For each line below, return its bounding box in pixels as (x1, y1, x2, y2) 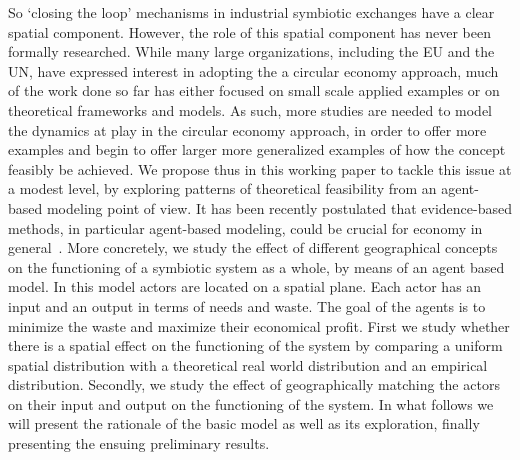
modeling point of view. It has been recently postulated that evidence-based (46, 197, 512, 218)
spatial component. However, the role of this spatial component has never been (8, 21, 492, 42)
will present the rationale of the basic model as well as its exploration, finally (8, 413, 480, 434)
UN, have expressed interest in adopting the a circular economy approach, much (8, 60, 499, 81)
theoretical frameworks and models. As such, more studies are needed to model (8, 99, 492, 120)
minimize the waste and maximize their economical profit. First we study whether (8, 315, 510, 336)
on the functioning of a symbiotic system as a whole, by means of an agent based (8, 256, 505, 277)
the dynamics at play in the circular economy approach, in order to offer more (8, 119, 487, 140)
